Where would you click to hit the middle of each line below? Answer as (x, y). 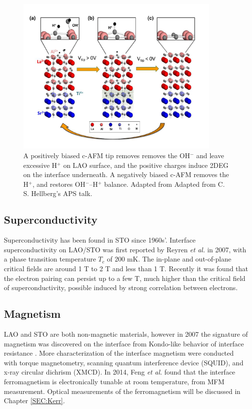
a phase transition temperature (50, 259)
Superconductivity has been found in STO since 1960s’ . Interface (100, 240)
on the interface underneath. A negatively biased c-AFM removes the (126, 174)
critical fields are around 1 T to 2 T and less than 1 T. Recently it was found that (126, 269)
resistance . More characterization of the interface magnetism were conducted (119, 353)
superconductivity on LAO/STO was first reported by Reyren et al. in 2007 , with (125, 249)
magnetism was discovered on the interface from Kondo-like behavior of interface (124, 343)
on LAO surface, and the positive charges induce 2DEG (146, 165)
